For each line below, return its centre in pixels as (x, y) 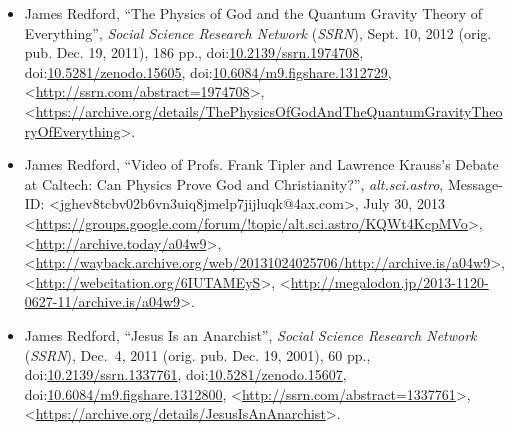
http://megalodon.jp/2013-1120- (389, 281)
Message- (475, 183)
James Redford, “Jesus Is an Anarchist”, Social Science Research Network (250, 334)
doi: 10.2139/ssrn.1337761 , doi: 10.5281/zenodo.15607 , (185, 374)
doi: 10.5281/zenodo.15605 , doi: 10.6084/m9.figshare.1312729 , (208, 71)
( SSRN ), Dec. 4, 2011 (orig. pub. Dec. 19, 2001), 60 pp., (197, 354)
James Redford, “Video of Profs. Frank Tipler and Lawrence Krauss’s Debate (261, 164)
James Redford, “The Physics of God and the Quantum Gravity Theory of (253, 13)
